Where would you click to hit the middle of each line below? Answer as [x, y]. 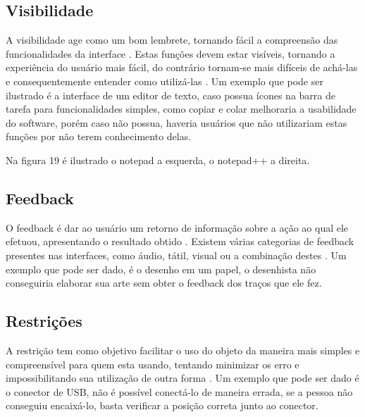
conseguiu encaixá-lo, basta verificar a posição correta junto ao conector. [162, 405]
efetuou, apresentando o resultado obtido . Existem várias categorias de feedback [180, 241]
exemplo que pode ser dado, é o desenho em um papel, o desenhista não [161, 269]
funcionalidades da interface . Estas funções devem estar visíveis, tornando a [171, 53]
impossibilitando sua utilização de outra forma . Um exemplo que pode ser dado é [182, 378]
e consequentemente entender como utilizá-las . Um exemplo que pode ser [165, 81]
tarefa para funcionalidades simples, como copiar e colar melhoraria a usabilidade [181, 109]
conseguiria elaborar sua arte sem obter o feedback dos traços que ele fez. [164, 283]
